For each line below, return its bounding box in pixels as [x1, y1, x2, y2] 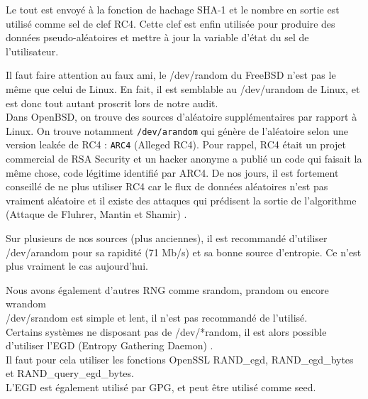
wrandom [6, 296, 46, 311]
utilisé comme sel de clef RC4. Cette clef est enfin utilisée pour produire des [6, 16, 335, 31]
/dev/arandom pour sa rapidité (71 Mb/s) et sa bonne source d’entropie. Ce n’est [6, 244, 362, 259]
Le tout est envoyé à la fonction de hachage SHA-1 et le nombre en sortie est [6, 2, 340, 16]
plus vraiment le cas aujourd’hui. [6, 258, 148, 273]
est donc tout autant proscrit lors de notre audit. [6, 95, 218, 110]
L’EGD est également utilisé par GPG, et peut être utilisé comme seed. [6, 379, 316, 394]
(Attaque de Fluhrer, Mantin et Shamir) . [6, 207, 187, 222]
